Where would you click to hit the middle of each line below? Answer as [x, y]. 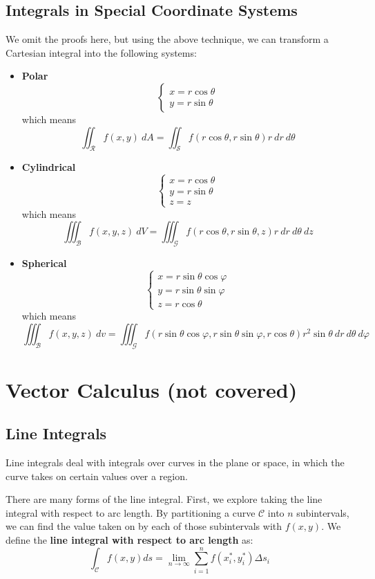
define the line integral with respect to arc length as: [129, 540]
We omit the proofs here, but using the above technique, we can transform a [167, 39]
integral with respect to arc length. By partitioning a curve [131, 512]
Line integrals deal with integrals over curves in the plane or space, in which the [175, 462]
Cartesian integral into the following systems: [101, 52]
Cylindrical [49, 167]
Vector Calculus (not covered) [152, 389]
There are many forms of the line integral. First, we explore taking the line [164, 499]
